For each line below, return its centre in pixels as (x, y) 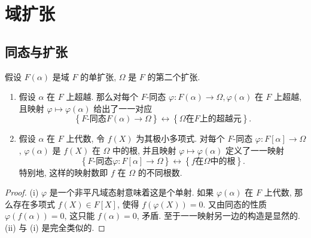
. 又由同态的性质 (235, 204)
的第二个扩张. (174, 76)
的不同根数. (160, 172)
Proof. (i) (22, 192)
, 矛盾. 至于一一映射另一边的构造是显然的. (218, 216)
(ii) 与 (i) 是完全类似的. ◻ (55, 227)
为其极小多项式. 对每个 (180, 138)
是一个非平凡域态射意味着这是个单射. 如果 (132, 192)
